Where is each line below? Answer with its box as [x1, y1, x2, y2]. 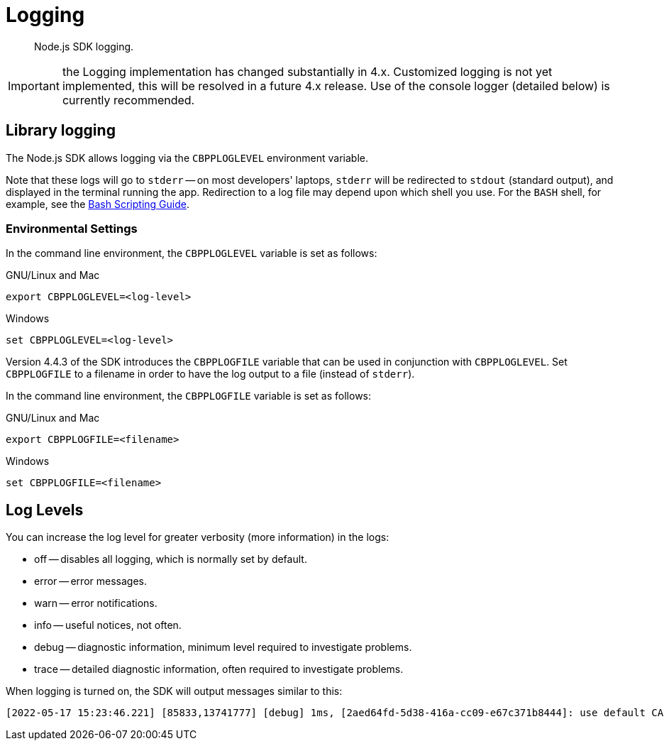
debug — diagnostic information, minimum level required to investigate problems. [34, 641, 412, 654]
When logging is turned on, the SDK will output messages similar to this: [6, 685, 343, 698]
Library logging [6, 121, 116, 140]
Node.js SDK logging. [34, 40, 134, 53]
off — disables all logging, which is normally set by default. [34, 553, 307, 566]
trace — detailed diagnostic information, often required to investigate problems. [34, 663, 404, 676]
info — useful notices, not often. [34, 619, 182, 632]
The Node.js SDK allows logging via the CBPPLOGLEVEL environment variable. [6, 151, 368, 164]
